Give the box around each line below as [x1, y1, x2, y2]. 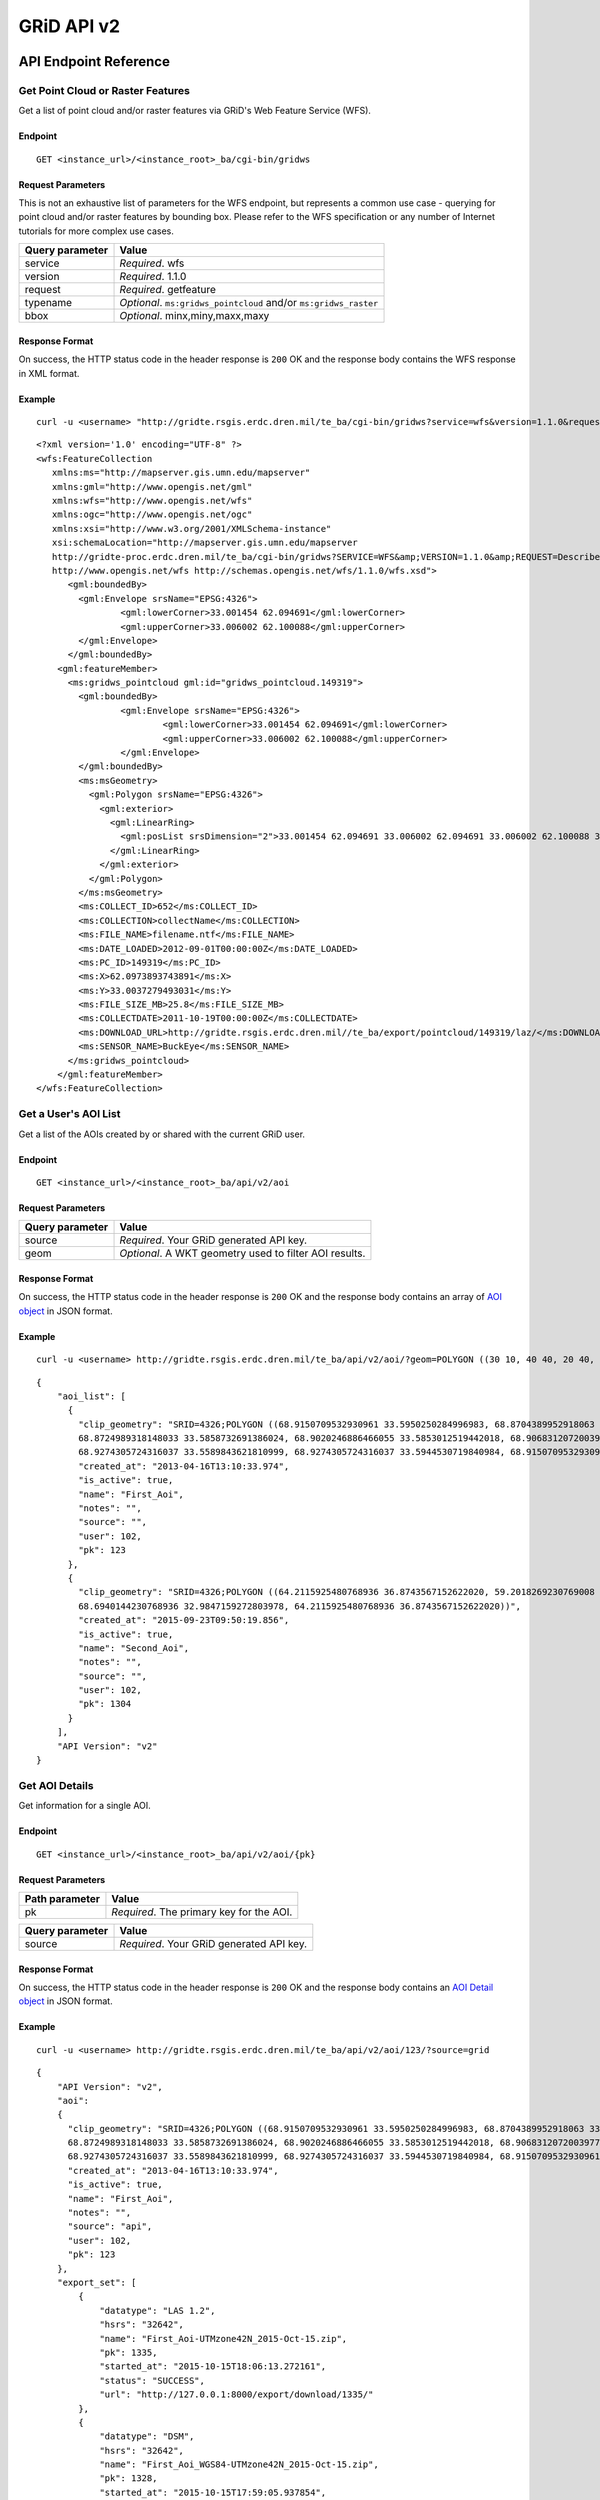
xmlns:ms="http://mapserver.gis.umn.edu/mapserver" [51, 467, 311, 479]
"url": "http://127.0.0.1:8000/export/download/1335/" [99, 2389, 374, 2400]
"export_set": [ [56, 2277, 137, 2288]
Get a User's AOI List [18, 1107, 121, 1121]
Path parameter [24, 1891, 100, 1905]
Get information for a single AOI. [18, 1800, 152, 1812]
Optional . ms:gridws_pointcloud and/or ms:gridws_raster [119, 296, 379, 310]
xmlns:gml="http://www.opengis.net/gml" [51, 481, 253, 492]
